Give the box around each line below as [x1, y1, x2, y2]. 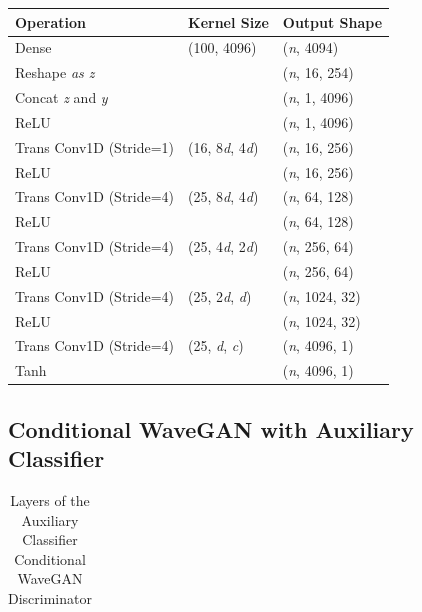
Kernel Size [188, 11, 269, 32]
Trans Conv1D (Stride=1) [15, 136, 175, 157]
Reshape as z [15, 62, 95, 83]
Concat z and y [15, 87, 108, 108]
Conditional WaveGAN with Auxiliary [8, 413, 414, 444]
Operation [15, 11, 87, 32]
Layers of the [10, 490, 90, 510]
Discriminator [8, 587, 92, 608]
